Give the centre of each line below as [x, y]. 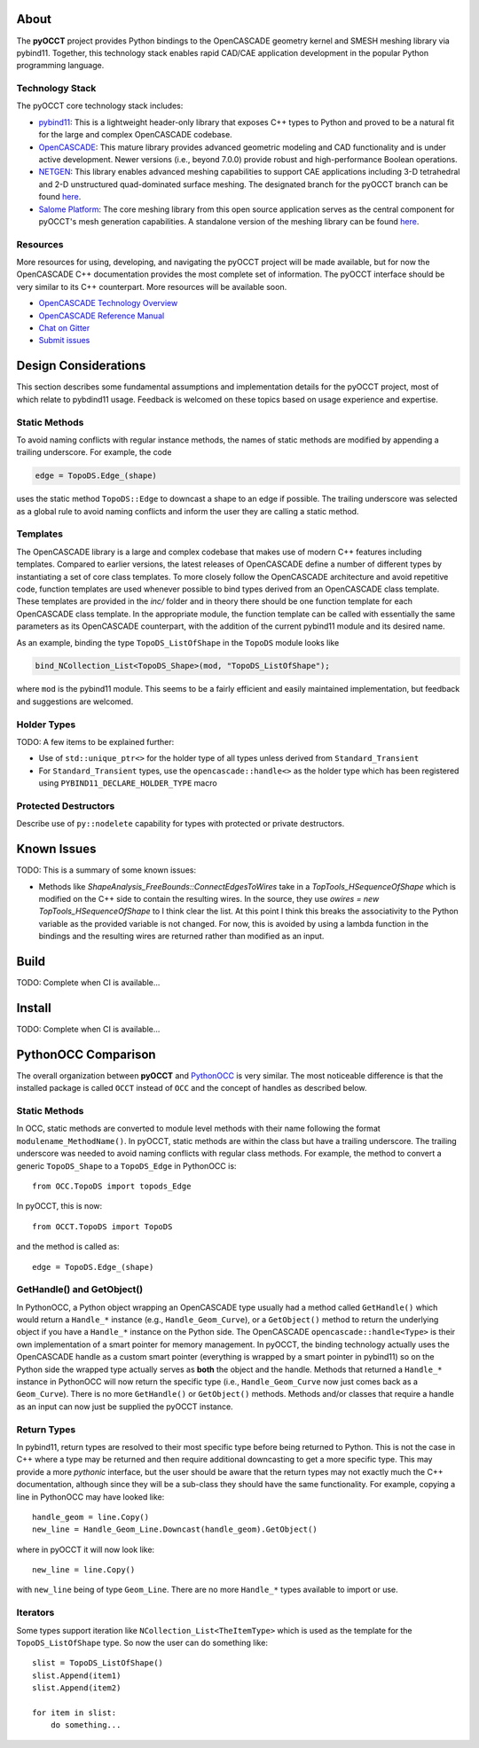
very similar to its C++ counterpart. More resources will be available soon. [152, 286]
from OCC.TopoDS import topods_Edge [112, 1186]
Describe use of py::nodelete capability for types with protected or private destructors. [181, 824]
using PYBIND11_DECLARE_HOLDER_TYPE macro [128, 783]
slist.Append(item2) [77, 1688]
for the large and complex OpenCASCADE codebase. [135, 135]
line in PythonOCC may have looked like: [90, 1497]
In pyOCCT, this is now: [59, 1206]
